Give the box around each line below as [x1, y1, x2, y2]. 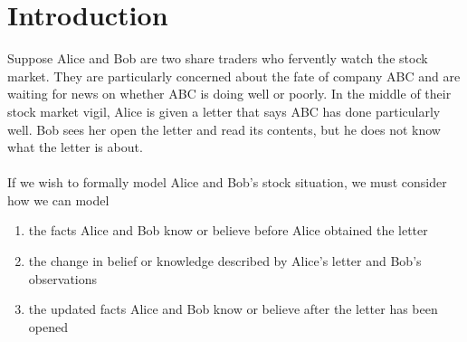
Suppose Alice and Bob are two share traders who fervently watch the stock [7, 49, 428, 68]
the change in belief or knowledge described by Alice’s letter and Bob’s [28, 252, 422, 271]
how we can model [7, 190, 110, 209]
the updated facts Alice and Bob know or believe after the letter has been [28, 299, 438, 318]
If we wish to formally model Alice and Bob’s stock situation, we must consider [7, 173, 447, 192]
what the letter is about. [7, 138, 143, 157]
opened [28, 317, 68, 336]
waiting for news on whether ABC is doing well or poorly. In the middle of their [7, 84, 452, 103]
